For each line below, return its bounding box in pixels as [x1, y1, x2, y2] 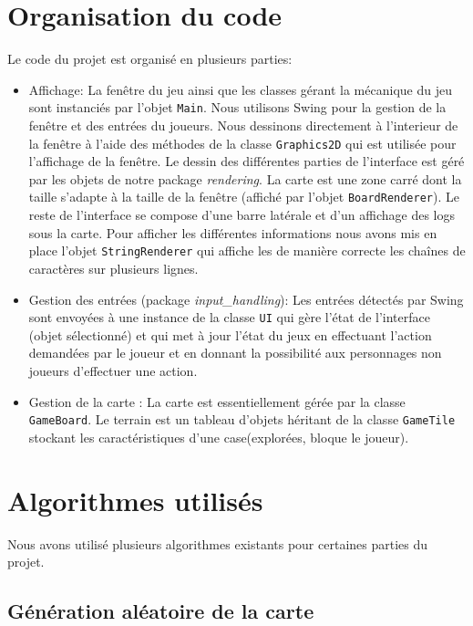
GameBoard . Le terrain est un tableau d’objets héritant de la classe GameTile [28, 410, 456, 429]
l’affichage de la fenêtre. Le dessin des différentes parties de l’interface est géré [28, 151, 465, 171]
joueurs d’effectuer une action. [28, 360, 198, 380]
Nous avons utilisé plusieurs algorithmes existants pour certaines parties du [7, 534, 428, 553]
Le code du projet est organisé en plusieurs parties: [7, 49, 293, 68]
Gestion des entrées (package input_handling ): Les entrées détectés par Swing [28, 289, 464, 308]
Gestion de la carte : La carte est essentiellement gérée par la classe [28, 391, 406, 411]
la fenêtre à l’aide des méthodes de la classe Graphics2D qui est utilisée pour [28, 133, 457, 152]
